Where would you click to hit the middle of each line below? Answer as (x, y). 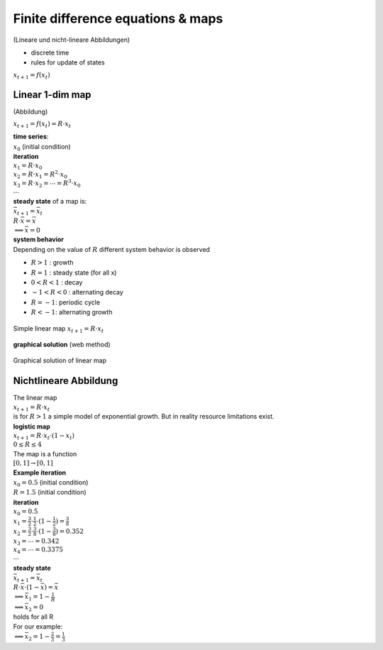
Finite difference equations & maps (118, 18)
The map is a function (45, 453)
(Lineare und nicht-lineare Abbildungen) (72, 40)
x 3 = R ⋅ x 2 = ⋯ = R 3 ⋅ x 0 (47, 183)
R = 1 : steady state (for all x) (74, 272)
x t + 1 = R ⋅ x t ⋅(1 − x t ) (44, 436)
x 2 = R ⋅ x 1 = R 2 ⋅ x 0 (40, 175)
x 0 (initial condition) (42, 147)
